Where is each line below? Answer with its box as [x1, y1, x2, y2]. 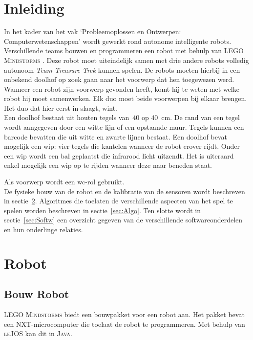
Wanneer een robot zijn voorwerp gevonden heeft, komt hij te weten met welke [4, 83, 239, 94]
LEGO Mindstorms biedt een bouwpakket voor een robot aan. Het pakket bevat [4, 309, 245, 320]
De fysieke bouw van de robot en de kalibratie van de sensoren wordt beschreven [4, 186, 245, 196]
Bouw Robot [4, 286, 69, 301]
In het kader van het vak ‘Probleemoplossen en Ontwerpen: [4, 26, 181, 37]
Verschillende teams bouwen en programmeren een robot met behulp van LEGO [4, 45, 244, 56]
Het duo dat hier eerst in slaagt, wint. [4, 102, 118, 113]
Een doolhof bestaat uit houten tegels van [4, 112, 129, 122]
